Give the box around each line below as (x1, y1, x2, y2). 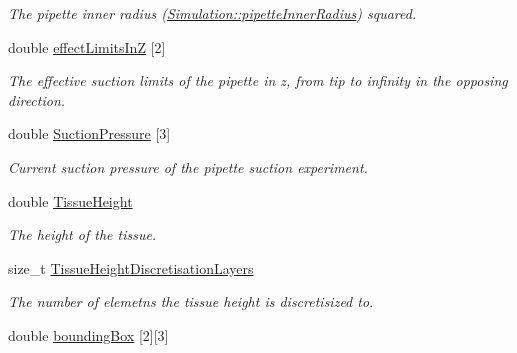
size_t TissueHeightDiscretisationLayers (8, 257, 254, 278)
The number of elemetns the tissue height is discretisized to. (8, 291, 374, 312)
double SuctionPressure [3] (8, 123, 171, 144)
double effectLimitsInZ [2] (8, 36, 166, 57)
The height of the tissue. (8, 224, 157, 245)
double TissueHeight (8, 190, 133, 211)
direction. (8, 89, 66, 110)
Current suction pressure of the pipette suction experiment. (8, 156, 368, 177)
